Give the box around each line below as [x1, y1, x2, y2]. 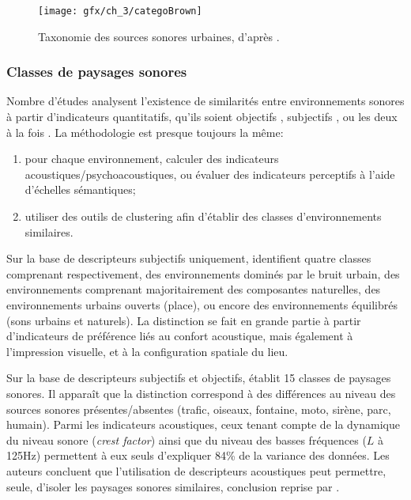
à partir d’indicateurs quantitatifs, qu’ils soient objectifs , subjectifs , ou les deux [6, 108, 398, 125]
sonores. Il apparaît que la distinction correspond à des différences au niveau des [6, 384, 396, 401]
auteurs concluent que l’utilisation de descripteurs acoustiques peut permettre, [6, 462, 386, 479]
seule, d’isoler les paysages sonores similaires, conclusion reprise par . [6, 478, 340, 494]
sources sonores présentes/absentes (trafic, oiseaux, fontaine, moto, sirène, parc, [6, 400, 391, 417]
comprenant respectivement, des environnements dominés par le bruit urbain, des [6, 265, 400, 282]
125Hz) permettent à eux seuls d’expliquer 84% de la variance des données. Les [6, 447, 390, 464]
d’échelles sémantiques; [25, 181, 136, 198]
